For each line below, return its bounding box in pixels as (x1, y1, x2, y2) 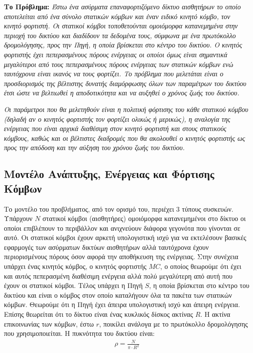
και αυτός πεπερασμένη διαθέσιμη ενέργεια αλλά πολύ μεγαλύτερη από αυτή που (4, 270, 232, 281)
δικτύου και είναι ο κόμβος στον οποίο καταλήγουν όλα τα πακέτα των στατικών (4, 289, 232, 300)
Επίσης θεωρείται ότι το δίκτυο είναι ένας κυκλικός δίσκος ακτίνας (4, 309, 193, 319)
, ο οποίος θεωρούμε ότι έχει (160, 261, 241, 271)
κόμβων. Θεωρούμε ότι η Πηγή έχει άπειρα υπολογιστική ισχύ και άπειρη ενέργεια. (4, 299, 240, 309)
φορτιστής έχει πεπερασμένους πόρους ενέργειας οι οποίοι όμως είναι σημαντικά (4, 49, 228, 59)
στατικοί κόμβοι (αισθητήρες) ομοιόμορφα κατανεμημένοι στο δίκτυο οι (42, 213, 246, 223)
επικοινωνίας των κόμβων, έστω (4, 318, 94, 329)
